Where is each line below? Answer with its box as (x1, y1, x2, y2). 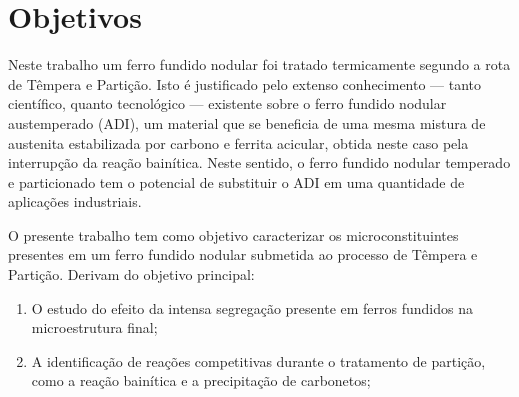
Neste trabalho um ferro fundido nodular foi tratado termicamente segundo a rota (8, 54, 511, 75)
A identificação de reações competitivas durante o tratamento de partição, (31, 350, 486, 371)
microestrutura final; (31, 317, 158, 338)
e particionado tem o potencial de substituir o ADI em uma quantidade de (8, 171, 465, 192)
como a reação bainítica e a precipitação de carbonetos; (31, 370, 371, 391)
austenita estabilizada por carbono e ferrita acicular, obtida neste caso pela (8, 132, 469, 153)
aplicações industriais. (8, 191, 142, 212)
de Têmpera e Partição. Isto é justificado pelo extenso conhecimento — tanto (8, 73, 482, 94)
